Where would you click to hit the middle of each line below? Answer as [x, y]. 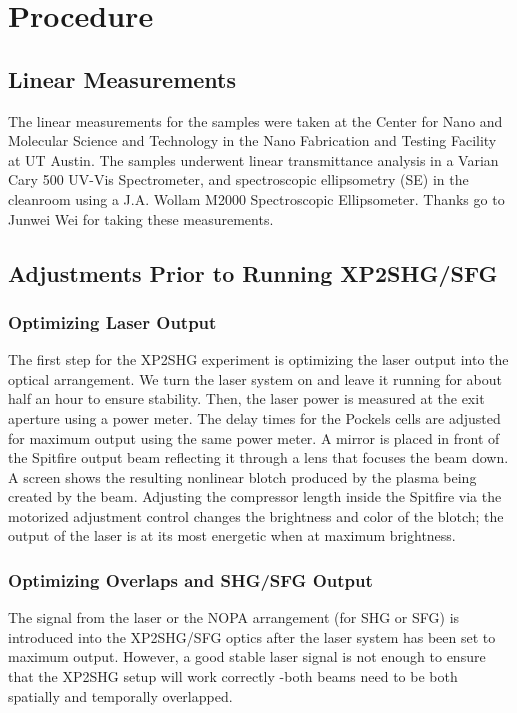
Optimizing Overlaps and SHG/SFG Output [190, 580]
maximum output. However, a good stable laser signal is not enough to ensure [247, 656]
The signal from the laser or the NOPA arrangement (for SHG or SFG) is [234, 617]
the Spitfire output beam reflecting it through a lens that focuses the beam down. [258, 457]
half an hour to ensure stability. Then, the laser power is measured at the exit [246, 398]
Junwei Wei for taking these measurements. [141, 218]
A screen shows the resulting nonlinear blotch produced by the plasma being [242, 476]
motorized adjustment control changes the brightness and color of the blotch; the [256, 515]
